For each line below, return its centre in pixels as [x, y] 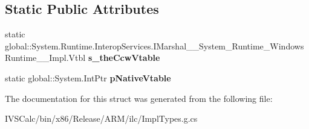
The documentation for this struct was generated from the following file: [139, 98]
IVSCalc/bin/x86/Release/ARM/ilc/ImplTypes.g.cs [101, 118]
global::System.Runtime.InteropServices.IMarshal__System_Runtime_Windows [154, 46]
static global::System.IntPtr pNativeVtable [88, 77]
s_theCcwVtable [124, 58]
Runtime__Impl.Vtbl [45, 58]
